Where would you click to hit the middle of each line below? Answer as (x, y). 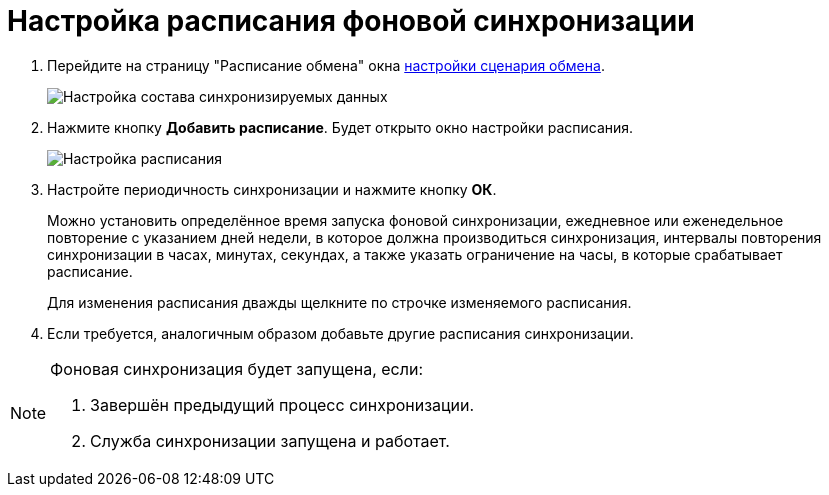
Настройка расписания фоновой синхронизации (351, 21)
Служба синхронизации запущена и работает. (270, 440)
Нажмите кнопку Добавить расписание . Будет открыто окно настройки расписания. (340, 127)
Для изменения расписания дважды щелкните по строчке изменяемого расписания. (339, 302)
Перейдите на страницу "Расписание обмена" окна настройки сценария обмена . (326, 65)
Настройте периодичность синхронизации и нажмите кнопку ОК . (272, 189)
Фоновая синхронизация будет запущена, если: (237, 368)
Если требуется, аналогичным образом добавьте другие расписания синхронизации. (340, 333)
